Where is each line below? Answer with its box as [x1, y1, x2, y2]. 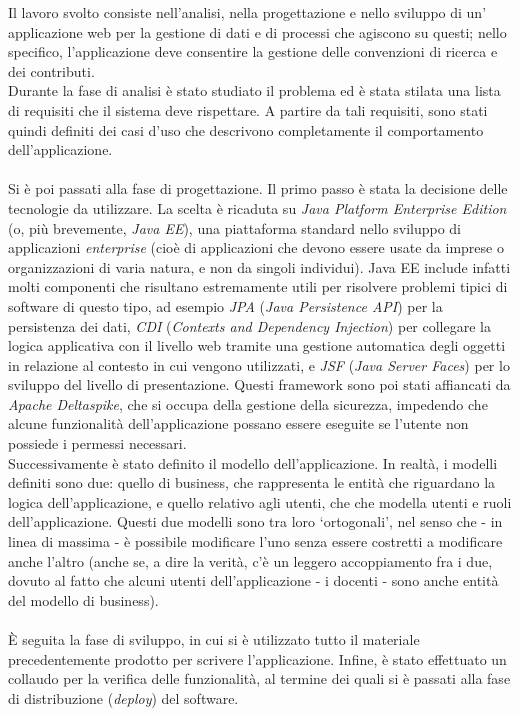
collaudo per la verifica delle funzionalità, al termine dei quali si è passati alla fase [8, 668, 511, 689]
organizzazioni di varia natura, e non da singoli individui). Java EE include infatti [8, 256, 511, 277]
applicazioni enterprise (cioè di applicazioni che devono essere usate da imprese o [8, 237, 504, 258]
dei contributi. [8, 60, 95, 81]
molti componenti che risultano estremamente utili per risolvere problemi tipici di [8, 276, 508, 297]
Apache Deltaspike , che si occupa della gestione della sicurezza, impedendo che [8, 393, 488, 414]
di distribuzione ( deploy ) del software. [8, 687, 239, 708]
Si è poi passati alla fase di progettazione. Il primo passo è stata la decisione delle [8, 178, 508, 199]
